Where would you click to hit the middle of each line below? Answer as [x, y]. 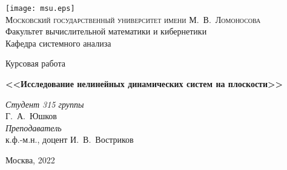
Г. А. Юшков [31, 116]
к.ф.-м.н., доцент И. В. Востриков [70, 139]
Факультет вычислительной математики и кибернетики [106, 31]
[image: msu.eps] [40, 8]
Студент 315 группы [45, 104]
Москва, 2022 [30, 160]
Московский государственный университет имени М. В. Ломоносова [133, 19]
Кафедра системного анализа [58, 43]
